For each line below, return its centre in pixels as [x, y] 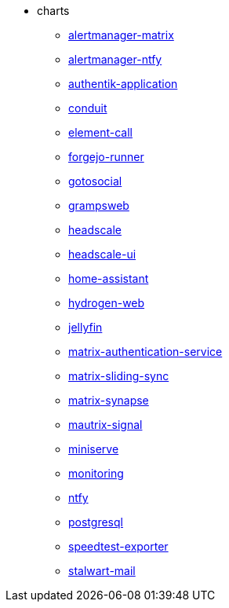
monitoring [96, 473]
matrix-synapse [109, 400]
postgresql [96, 522]
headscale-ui [102, 254]
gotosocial [95, 181]
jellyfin [85, 327]
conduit [88, 108]
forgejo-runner [106, 157]
